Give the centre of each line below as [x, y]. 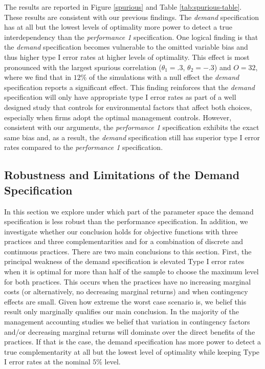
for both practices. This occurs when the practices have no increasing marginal [128, 281]
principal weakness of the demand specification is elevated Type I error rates [124, 261]
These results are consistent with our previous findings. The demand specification [131, 17]
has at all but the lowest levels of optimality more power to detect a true [118, 27]
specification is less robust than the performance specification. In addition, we [126, 221]
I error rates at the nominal [47, 362]
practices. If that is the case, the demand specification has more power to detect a [133, 342]
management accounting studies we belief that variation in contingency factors [127, 322]
